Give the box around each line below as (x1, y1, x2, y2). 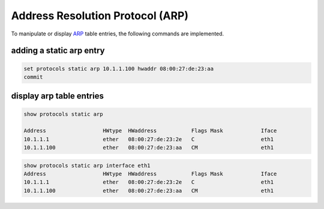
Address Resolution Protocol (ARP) (11, 9, 189, 22)
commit (23, 73, 43, 80)
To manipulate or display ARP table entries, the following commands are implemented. (11, 30, 224, 37)
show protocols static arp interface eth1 (23, 162, 151, 169)
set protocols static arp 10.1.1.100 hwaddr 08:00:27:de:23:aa (23, 65, 214, 72)
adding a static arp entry (11, 46, 105, 56)
